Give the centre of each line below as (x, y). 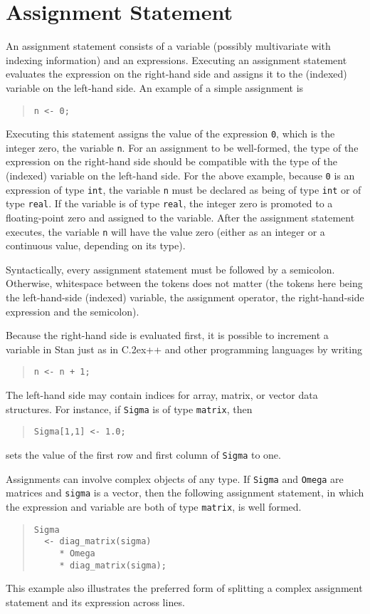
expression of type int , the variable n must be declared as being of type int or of (184, 189)
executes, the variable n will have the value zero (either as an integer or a (165, 231)
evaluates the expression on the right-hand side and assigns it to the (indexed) (176, 74)
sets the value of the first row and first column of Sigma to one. (143, 454)
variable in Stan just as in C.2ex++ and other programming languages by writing (184, 349)
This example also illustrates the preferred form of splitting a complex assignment (184, 588)
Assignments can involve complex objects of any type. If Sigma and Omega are (175, 478)
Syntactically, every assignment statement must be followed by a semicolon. (170, 269)
